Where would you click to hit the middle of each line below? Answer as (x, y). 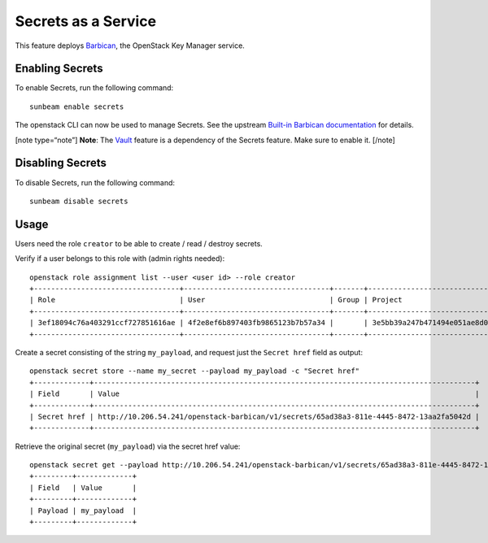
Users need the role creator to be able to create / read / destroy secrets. (139, 243)
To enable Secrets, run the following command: (94, 88)
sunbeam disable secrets (79, 201)
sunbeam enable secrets (77, 106)
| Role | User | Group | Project (216, 300)
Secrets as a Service (86, 21)
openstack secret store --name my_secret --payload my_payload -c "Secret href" (195, 371)
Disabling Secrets (61, 163)
